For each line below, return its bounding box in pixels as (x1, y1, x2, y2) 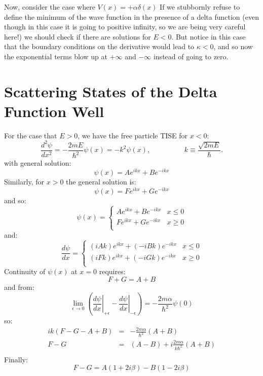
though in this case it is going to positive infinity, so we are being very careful (4, 21, 246, 32)
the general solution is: (66, 176, 136, 187)
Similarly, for (4, 176, 45, 187)
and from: (4, 282, 34, 292)
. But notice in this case (171, 31, 246, 42)
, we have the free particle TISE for (78, 130, 188, 140)
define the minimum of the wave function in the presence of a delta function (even (4, 11, 259, 22)
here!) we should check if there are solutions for (4, 31, 151, 42)
